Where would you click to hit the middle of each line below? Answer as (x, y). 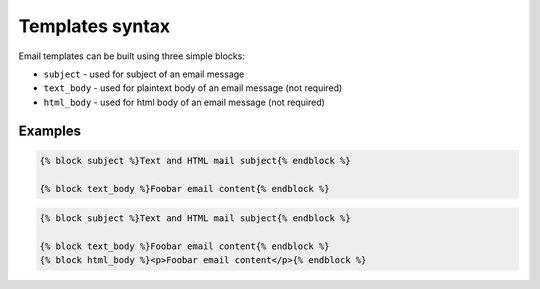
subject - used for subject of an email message (144, 74)
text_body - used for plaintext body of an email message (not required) (193, 88)
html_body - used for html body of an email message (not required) (184, 102)
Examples (50, 130)
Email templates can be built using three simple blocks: (131, 56)
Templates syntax (94, 26)
